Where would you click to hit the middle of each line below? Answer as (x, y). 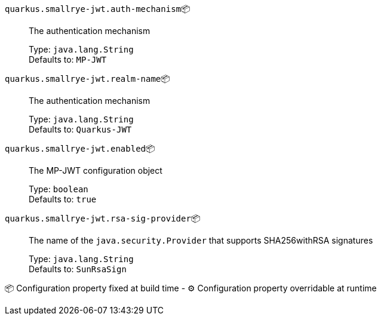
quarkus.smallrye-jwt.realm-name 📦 (87, 79)
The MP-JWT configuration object (96, 170)
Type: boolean (59, 189)
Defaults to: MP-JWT (68, 59)
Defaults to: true (63, 199)
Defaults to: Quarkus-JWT (80, 129)
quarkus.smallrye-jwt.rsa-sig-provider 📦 (103, 218)
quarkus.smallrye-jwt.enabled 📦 (80, 148)
